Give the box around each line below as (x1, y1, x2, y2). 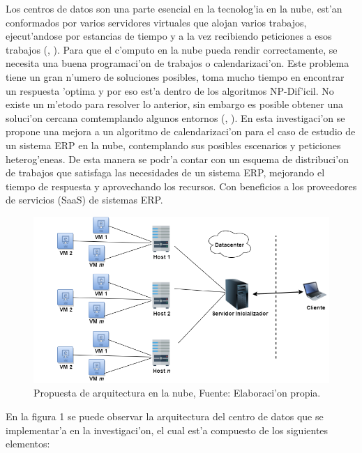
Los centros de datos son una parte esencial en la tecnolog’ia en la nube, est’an (6, 1, 342, 15)
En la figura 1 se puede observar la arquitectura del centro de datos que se (6, 408, 324, 423)
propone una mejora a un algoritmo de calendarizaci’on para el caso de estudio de (6, 124, 356, 139)
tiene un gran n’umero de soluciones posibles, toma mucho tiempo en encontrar (6, 69, 345, 84)
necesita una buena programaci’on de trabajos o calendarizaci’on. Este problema (6, 56, 349, 70)
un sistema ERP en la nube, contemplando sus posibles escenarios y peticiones (6, 137, 341, 152)
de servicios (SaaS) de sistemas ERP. (6, 192, 163, 207)
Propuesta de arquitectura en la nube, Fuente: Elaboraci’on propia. (33, 385, 321, 400)
